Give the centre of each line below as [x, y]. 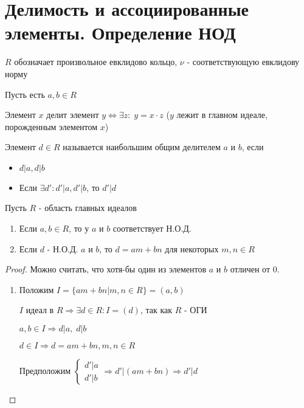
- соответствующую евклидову [243, 62]
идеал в [40, 310]
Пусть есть [25, 94]
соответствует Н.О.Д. [152, 228]
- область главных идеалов [88, 208]
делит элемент [73, 115]
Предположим [45, 371]
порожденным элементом [51, 126]
